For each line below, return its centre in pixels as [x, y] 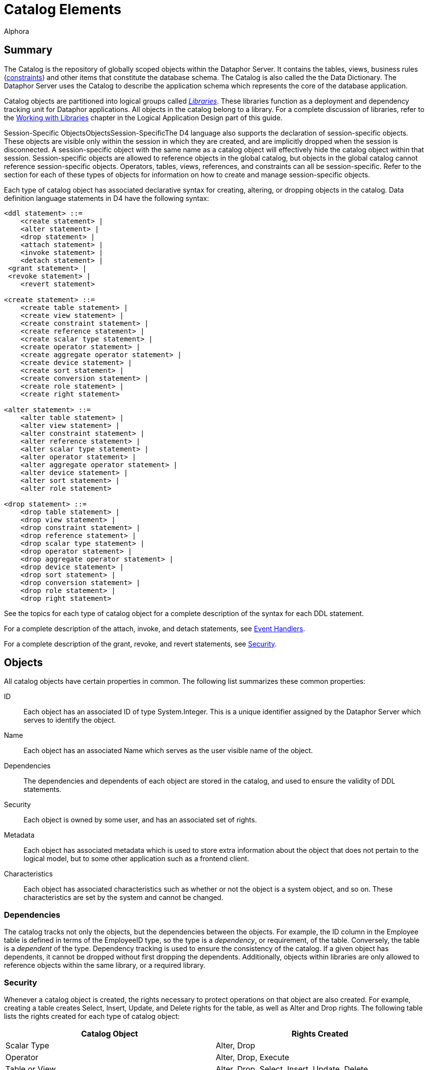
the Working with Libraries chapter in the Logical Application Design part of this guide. [143, 117]
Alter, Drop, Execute [252, 1057]
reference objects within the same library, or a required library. [105, 965]
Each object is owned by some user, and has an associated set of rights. [140, 820]
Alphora [17, 31]
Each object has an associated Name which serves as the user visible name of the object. [168, 751]
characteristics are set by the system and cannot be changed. [124, 898]
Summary [28, 50]
